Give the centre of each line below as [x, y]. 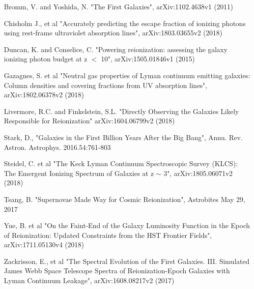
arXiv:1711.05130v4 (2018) [44, 245]
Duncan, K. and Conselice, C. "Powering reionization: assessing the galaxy [116, 49]
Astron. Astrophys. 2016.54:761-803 [57, 147]
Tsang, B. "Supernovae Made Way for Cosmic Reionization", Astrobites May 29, [125, 199]
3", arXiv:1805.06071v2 [198, 173]
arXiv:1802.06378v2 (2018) [44, 95]
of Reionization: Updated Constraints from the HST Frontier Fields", [108, 235]
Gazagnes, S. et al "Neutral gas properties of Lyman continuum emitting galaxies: [127, 75]
